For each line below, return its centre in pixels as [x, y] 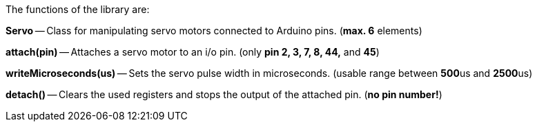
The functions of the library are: [78, 9]
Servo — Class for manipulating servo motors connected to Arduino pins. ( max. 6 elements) [214, 31]
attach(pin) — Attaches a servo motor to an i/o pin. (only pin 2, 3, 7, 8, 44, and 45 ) [193, 52]
